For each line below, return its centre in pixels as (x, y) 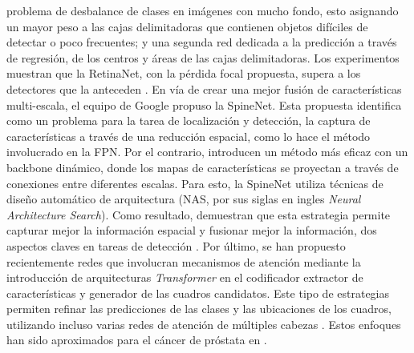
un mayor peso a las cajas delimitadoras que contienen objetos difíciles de (187, 26)
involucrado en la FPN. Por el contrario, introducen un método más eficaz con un (207, 152)
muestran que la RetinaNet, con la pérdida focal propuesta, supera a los (184, 73)
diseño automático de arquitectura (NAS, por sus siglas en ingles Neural (184, 199)
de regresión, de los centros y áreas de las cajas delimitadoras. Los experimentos (203, 57)
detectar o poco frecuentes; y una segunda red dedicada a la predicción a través (202, 42)
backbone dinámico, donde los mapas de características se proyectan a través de (203, 167)
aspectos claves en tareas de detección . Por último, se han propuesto (176, 245)
